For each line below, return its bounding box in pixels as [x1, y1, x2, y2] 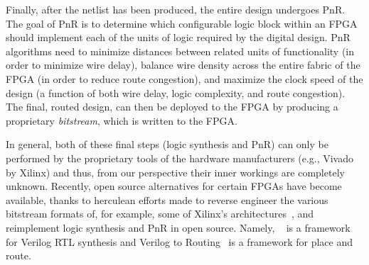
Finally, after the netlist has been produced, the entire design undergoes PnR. [6, 2, 346, 16]
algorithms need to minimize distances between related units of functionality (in [6, 43, 354, 58]
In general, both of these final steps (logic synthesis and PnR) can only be [6, 137, 328, 152]
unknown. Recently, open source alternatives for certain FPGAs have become [6, 179, 342, 193]
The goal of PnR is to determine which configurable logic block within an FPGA [6, 16, 358, 30]
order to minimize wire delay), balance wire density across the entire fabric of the [6, 57, 360, 72]
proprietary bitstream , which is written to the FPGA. [6, 113, 237, 128]
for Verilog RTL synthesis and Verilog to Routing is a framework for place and [6, 234, 353, 249]
